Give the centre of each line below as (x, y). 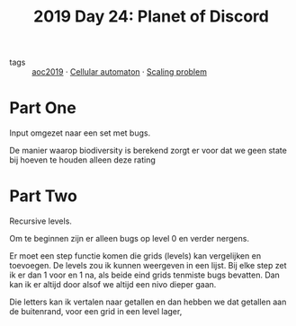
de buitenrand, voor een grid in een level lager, (96, 312)
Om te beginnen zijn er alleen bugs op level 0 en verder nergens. (130, 239)
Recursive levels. (40, 221)
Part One (43, 108)
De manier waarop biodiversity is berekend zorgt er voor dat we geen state (148, 151)
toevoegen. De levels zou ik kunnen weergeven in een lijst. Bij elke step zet (148, 266)
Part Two (44, 196)
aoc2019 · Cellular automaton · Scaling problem (119, 72)
